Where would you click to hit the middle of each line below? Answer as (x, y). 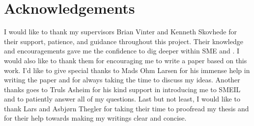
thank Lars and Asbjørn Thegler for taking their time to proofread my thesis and (127, 108)
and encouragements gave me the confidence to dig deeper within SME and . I (122, 51)
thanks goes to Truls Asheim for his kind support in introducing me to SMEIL (122, 89)
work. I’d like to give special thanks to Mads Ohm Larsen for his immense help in (127, 70)
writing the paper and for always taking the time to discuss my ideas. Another (122, 80)
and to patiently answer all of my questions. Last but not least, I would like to (122, 99)
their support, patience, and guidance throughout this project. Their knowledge (124, 41)
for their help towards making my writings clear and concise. (95, 118)
